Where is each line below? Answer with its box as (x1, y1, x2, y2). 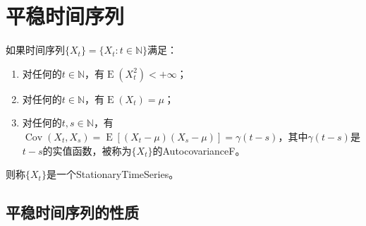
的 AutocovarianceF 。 (152, 143, 245, 157)
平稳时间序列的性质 (6, 201, 139, 223)
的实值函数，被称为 (42, 143, 132, 157)
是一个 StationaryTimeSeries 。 (46, 167, 179, 182)
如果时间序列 (6, 42, 65, 57)
